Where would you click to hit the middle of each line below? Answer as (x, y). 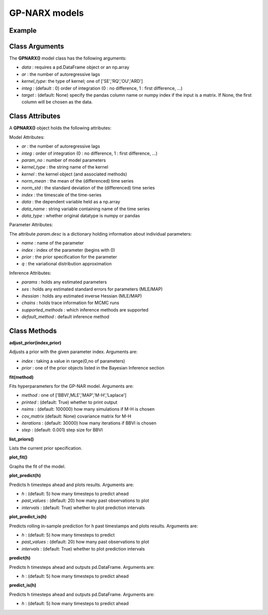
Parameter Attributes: (31, 225)
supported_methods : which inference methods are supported (85, 309)
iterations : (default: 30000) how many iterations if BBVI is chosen (89, 423)
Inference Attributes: (30, 273)
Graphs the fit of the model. (37, 466)
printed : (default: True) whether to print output (69, 402)
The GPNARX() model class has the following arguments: (68, 58)
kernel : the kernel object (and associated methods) (74, 174)
